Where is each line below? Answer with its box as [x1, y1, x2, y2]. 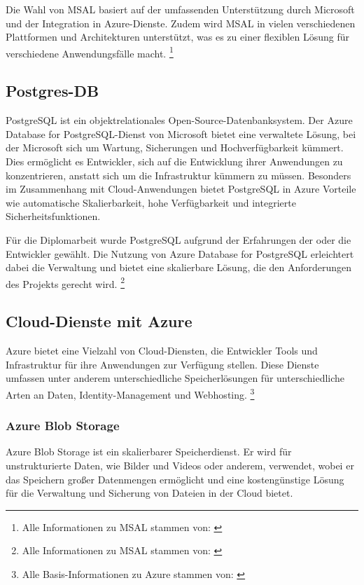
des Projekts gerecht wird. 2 [6, 274, 125, 291]
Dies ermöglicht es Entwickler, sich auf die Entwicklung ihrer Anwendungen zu [6, 154, 343, 169]
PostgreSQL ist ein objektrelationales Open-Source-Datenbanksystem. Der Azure [6, 113, 353, 128]
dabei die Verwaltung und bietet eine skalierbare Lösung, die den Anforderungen [6, 260, 352, 275]
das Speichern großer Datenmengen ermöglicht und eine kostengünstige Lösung [6, 472, 344, 486]
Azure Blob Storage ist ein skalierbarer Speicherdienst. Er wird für [6, 444, 292, 459]
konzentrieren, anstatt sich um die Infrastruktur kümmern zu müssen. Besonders [6, 167, 351, 182]
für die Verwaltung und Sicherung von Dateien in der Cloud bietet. [6, 486, 293, 500]
